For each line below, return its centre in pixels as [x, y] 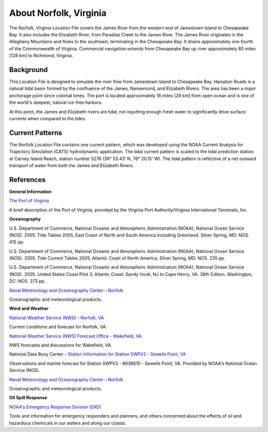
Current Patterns [36, 132]
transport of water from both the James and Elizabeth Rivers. [71, 166]
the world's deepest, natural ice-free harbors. [56, 102]
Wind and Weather [29, 309]
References [27, 180]
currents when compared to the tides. [48, 118]
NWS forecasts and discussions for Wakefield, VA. [61, 345]
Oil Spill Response [28, 398]
